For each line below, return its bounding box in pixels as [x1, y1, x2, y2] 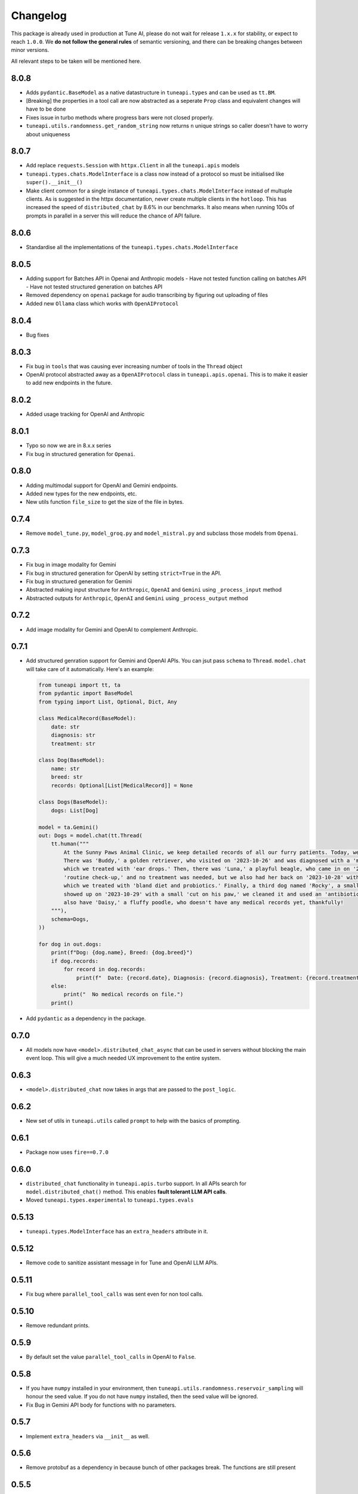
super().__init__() [26, 179, 83, 186]
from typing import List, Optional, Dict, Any [38, 698, 177, 705]
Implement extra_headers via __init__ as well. [26, 1432, 150, 1440]
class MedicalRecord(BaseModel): [38, 715, 137, 722]
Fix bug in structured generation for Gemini [26, 577, 132, 585]
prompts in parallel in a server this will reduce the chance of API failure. [26, 212, 202, 219]
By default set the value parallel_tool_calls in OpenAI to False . [26, 1353, 196, 1360]
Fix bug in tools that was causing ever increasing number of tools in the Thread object [26, 362, 243, 370]
